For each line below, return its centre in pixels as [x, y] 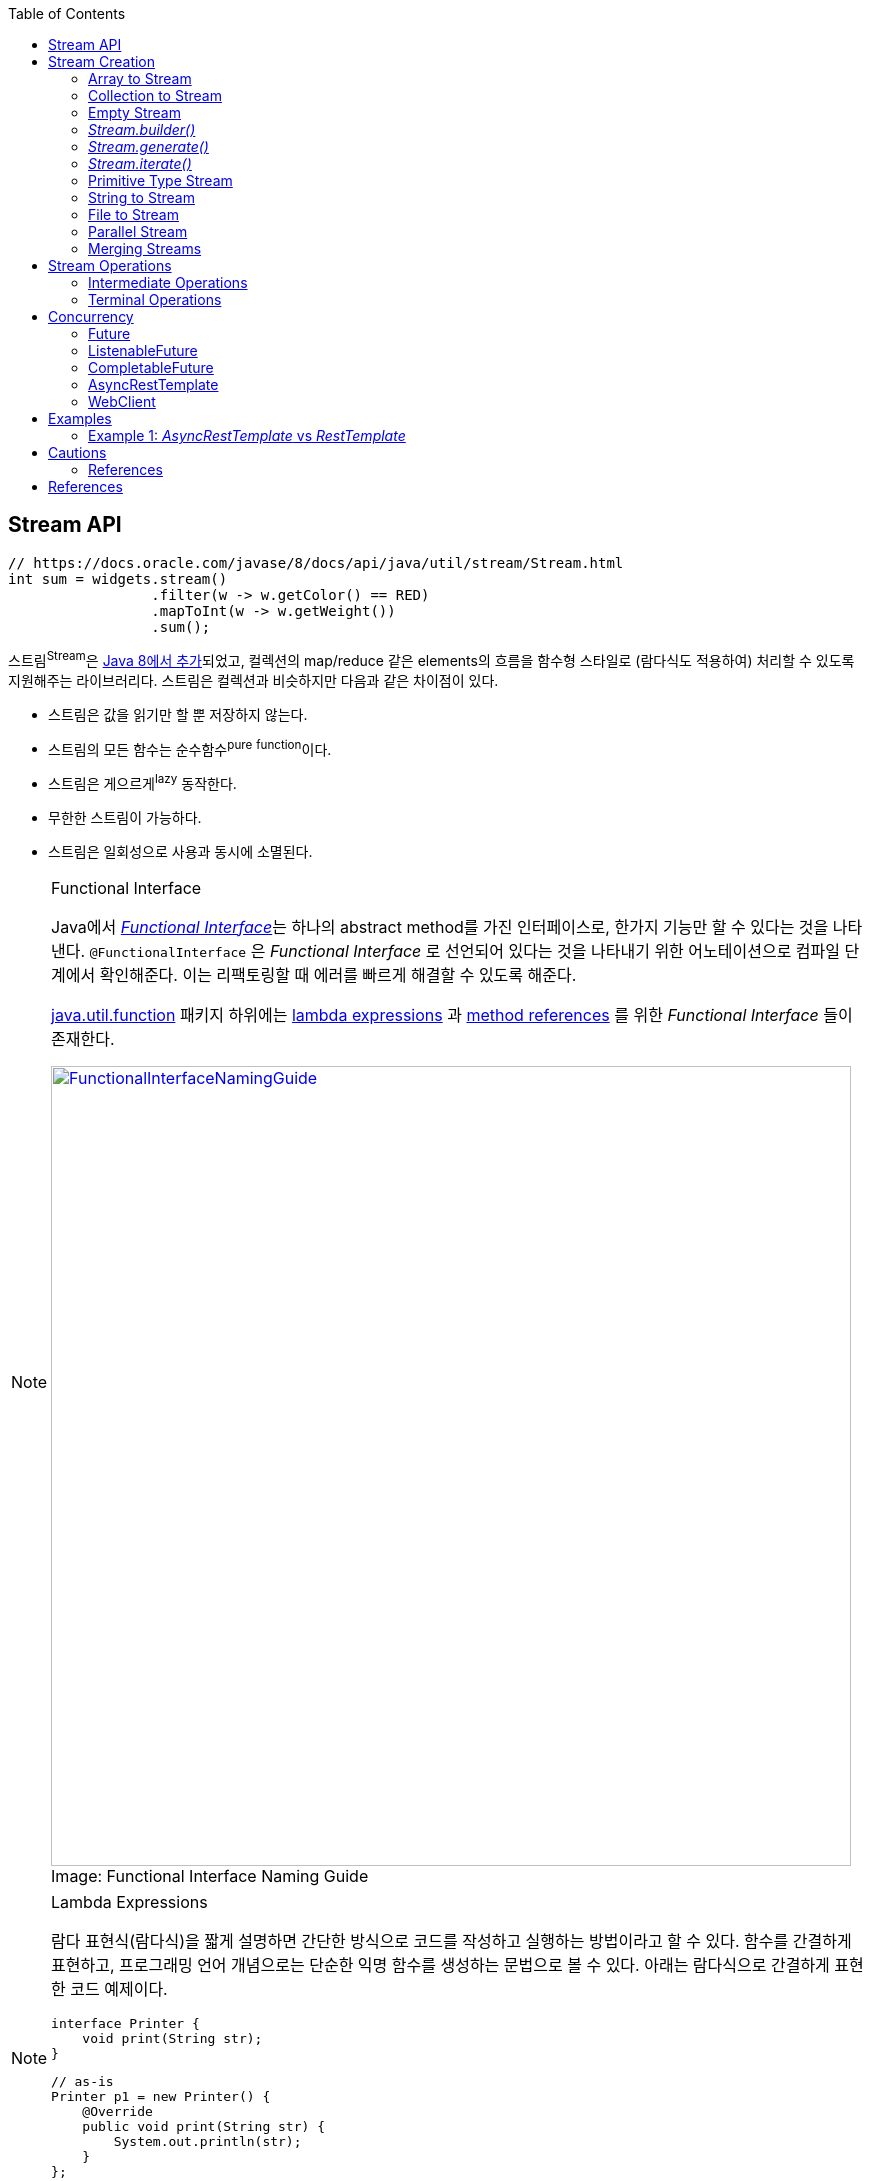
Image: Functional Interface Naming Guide [210, 1875]
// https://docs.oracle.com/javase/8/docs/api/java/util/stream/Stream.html [316, 562]
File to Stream [133, 214]
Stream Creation [102, 61]
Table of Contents [67, 13]
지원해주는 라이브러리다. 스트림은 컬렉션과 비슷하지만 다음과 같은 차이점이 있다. [253, 680]
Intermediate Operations [168, 282]
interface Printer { [125, 2023]
